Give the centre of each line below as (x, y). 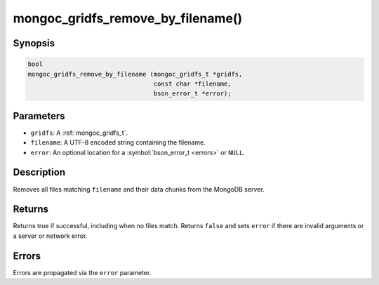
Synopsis (34, 43)
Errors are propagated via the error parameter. (82, 272)
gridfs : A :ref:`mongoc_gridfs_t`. (79, 133)
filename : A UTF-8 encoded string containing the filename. (118, 142)
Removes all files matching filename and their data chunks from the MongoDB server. (139, 189)
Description (39, 172)
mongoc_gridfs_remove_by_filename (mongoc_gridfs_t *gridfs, (135, 74)
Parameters (39, 116)
